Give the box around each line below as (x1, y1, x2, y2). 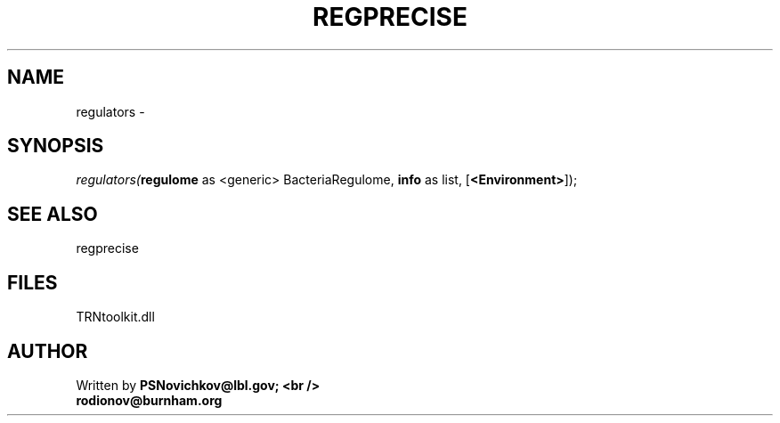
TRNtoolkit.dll (76, 309, 155, 325)
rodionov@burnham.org (76, 392, 223, 408)
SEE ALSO (7, 202, 98, 225)
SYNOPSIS (7, 134, 104, 158)
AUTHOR (7, 339, 88, 362)
